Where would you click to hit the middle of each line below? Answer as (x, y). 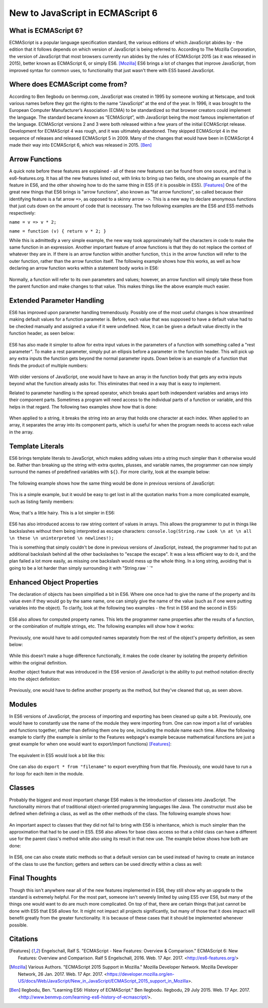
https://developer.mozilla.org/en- (141, 974)
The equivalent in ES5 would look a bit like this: (57, 755)
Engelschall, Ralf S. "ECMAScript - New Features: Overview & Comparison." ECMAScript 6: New (140, 951)
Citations (24, 939)
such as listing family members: (41, 502)
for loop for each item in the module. (46, 773)
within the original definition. (38, 663)
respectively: (22, 213)
